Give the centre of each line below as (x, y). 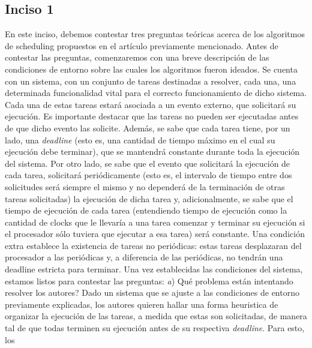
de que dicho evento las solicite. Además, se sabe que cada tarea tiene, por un (148, 127)
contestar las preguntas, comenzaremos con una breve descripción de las (137, 57)
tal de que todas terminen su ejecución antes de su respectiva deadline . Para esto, (155, 328)
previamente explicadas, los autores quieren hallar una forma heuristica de (142, 304)
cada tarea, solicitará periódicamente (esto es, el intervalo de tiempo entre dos (148, 175)
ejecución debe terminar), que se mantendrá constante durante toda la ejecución (152, 151)
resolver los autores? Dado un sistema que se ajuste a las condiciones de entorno (152, 292)
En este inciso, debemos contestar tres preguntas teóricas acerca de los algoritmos (155, 34)
